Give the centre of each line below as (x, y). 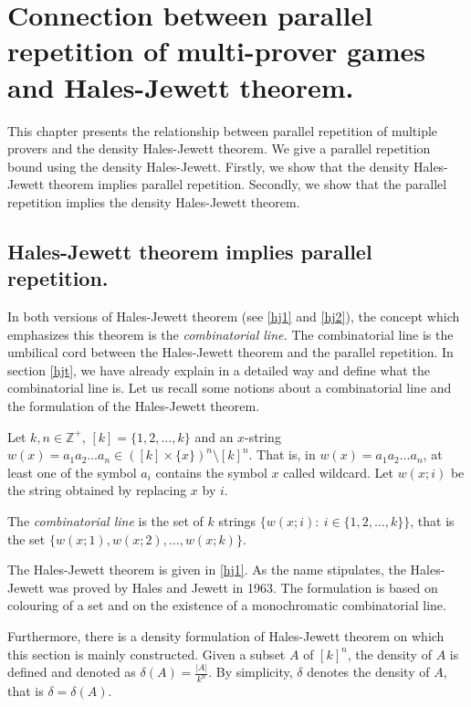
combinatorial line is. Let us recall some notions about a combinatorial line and (230, 388)
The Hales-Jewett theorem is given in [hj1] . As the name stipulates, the (207, 570)
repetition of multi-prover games (217, 51)
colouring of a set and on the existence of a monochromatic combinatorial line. (227, 605)
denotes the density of (368, 672)
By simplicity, (254, 672)
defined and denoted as (72, 672)
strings (237, 521)
